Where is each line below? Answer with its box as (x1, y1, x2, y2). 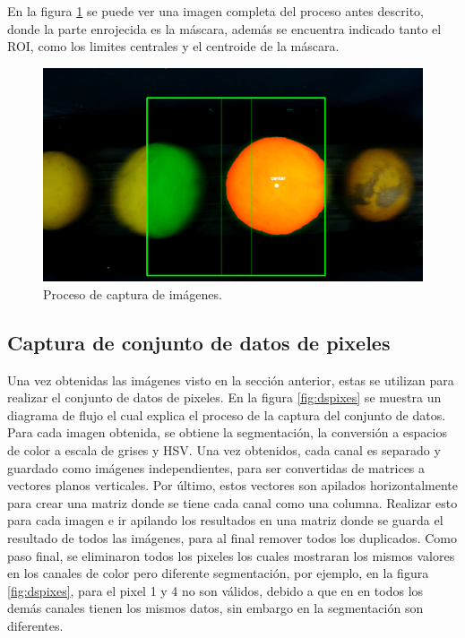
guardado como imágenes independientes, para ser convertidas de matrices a (7, 458, 426, 477)
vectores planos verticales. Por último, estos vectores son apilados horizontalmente (7, 476, 459, 495)
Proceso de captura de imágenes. (43, 284, 222, 303)
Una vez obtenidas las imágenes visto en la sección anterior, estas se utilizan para (7, 370, 454, 389)
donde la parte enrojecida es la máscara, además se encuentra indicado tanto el (7, 19, 442, 38)
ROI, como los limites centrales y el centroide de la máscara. (7, 37, 340, 56)
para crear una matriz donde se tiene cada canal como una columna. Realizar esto (7, 493, 458, 512)
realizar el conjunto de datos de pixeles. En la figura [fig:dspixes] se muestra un (7, 388, 442, 407)
